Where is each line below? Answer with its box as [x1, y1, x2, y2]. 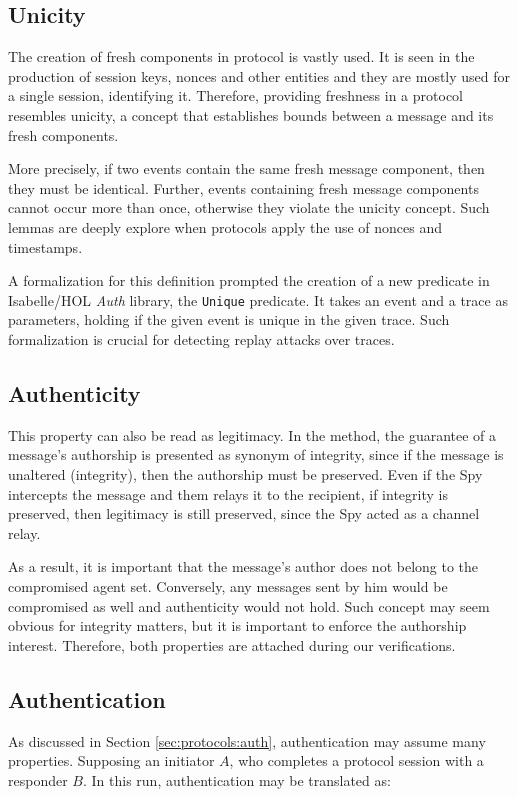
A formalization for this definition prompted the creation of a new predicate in [8, 270, 490, 291]
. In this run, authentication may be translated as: [82, 769, 391, 790]
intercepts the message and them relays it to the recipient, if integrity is [8, 483, 448, 504]
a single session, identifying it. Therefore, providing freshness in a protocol [8, 85, 463, 106]
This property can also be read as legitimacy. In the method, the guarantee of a [8, 424, 497, 445]
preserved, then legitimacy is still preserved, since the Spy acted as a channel [8, 503, 480, 524]
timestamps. [8, 236, 83, 257]
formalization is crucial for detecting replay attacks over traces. [8, 328, 395, 349]
